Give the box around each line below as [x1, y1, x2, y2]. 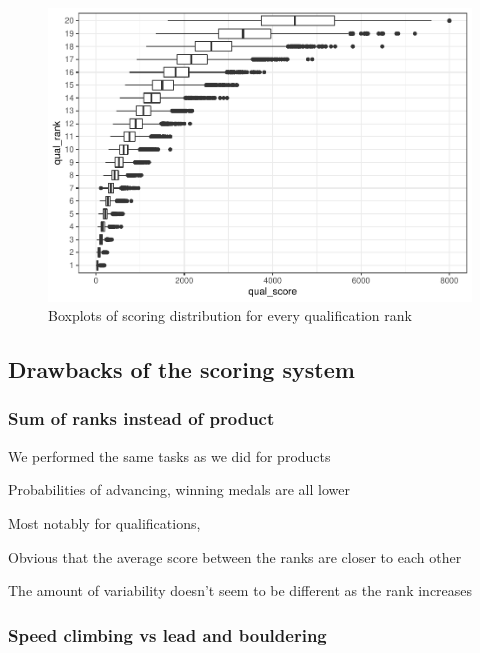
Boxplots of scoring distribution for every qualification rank [48, 305, 412, 326]
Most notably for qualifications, [8, 512, 201, 533]
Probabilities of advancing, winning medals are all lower [8, 479, 350, 500]
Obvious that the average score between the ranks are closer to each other [8, 546, 462, 567]
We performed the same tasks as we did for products [8, 445, 331, 466]
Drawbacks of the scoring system [8, 354, 355, 385]
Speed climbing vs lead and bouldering [8, 622, 327, 647]
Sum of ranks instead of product [8, 406, 275, 431]
